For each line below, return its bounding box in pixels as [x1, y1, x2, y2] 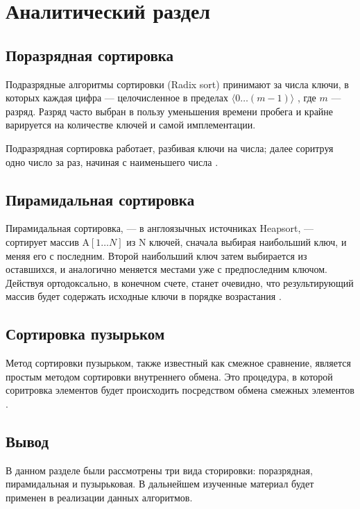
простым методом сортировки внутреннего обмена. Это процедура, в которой [6, 369, 333, 383]
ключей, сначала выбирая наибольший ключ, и [149, 234, 347, 249]
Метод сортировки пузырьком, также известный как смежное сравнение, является [6, 356, 351, 370]
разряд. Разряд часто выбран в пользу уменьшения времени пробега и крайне [6, 103, 334, 118]
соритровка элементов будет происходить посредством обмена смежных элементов [6, 383, 354, 397]
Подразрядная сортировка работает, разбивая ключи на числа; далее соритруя [6, 140, 334, 155]
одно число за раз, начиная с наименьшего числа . [6, 154, 218, 169]
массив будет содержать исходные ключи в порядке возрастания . [6, 289, 282, 303]
